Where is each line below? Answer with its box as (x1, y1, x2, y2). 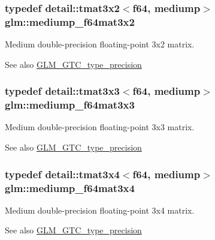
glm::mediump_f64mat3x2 (5, 14, 135, 29)
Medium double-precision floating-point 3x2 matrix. (5, 38, 195, 50)
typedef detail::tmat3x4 (5, 166, 120, 181)
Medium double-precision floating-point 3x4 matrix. (5, 203, 195, 216)
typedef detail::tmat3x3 (5, 83, 120, 98)
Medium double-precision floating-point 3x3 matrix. (5, 121, 195, 133)
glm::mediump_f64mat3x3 (5, 97, 135, 112)
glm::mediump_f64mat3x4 (5, 180, 135, 195)
